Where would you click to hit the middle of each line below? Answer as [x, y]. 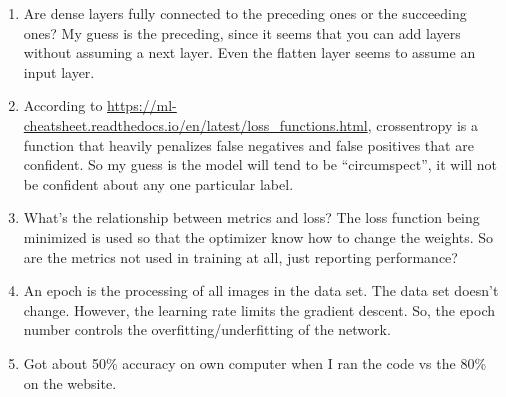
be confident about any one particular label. [158, 183]
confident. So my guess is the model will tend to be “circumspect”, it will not [260, 164]
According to [63, 105]
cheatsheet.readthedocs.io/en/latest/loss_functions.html [195, 124]
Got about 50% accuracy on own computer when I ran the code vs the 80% [255, 362]
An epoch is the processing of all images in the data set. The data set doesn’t [261, 290]
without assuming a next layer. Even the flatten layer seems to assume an [249, 52]
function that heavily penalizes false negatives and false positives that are [248, 144]
